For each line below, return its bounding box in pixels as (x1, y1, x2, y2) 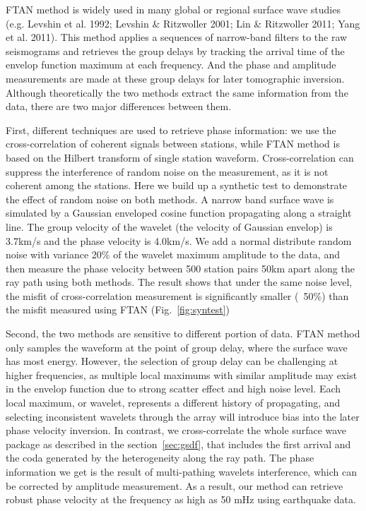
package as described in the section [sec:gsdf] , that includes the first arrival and (6, 436, 351, 451)
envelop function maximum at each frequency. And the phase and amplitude (6, 57, 336, 72)
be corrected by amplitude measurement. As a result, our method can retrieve (6, 478, 343, 493)
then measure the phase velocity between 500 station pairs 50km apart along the (6, 260, 355, 275)
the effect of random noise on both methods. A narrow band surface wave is (6, 191, 334, 206)
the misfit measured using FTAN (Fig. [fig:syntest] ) (6, 302, 230, 317)
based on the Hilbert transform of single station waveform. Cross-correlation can (6, 150, 354, 164)
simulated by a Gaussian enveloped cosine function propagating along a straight (6, 205, 352, 220)
